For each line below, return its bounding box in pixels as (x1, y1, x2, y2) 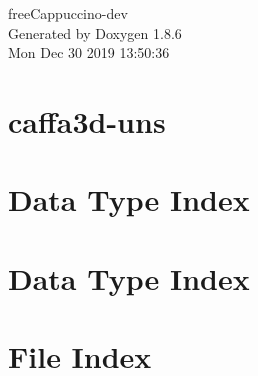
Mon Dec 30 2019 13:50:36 (8, 42, 170, 63)
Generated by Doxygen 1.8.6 (8, 22, 182, 43)
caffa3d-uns (8, 100, 166, 141)
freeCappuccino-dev (8, 3, 128, 23)
